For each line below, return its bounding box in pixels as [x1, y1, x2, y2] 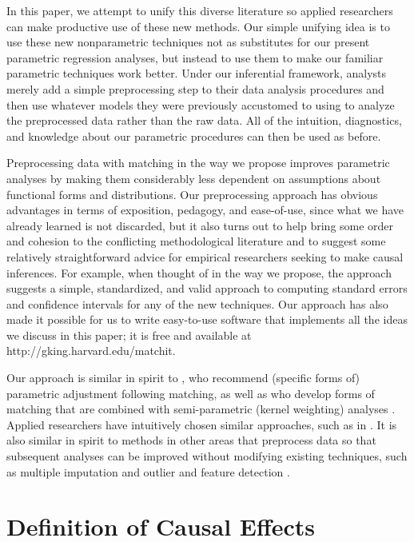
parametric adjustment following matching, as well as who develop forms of [6, 385, 375, 401]
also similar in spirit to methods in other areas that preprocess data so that [6, 432, 376, 448]
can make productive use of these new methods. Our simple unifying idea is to [6, 18, 390, 34]
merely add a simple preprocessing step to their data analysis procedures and [6, 80, 384, 97]
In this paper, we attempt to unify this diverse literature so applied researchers [6, 2, 393, 18]
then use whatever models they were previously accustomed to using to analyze [6, 96, 395, 113]
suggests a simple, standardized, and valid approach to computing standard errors [6, 280, 408, 297]
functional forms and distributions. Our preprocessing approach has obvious [6, 185, 378, 202]
